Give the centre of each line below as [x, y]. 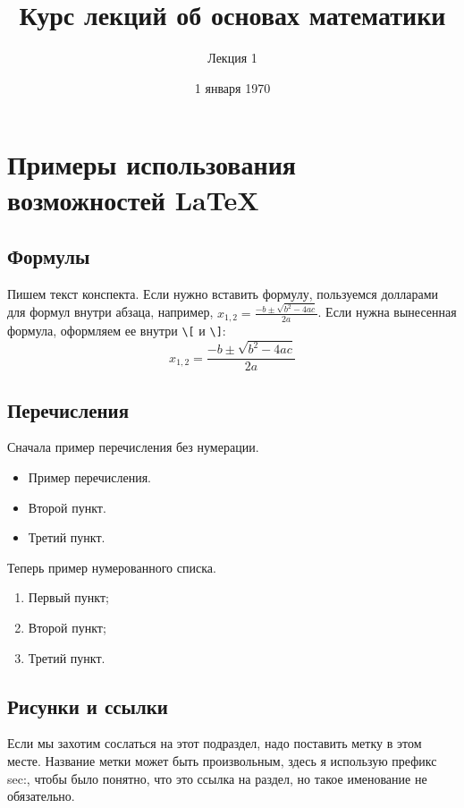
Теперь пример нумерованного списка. [112, 567]
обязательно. [41, 796]
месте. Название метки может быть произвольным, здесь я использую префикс [222, 761]
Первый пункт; [68, 597]
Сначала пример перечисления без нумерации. [133, 447]
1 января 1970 [232, 87]
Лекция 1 [232, 58]
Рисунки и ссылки [88, 706]
